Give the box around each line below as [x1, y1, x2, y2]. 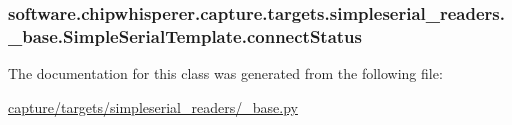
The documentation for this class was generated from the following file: [8, 63, 443, 84]
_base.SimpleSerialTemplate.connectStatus [8, 23, 362, 48]
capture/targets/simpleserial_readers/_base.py [8, 96, 298, 117]
